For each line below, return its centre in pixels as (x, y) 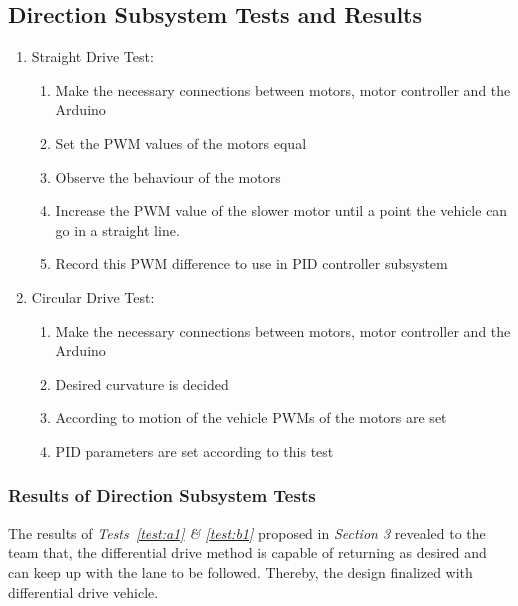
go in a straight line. (117, 229)
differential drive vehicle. (83, 591)
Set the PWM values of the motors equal (181, 142)
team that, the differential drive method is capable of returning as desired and (247, 552)
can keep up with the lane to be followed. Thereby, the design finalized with (240, 571)
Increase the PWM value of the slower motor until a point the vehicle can (281, 210)
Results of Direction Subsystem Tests (162, 495)
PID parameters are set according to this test (194, 450)
